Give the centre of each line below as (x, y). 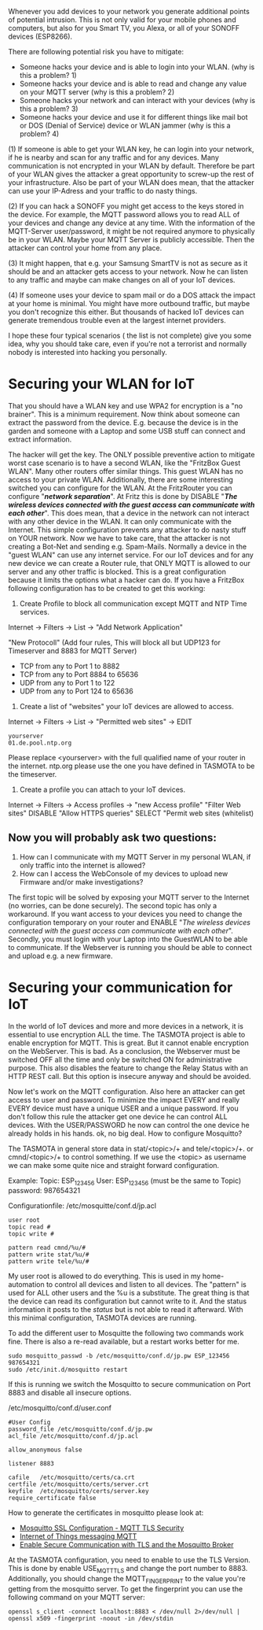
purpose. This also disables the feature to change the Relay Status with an (128, 1068)
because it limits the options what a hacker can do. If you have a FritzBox (126, 580)
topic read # (29, 1227)
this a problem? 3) (49, 109)
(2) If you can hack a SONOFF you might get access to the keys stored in (126, 206)
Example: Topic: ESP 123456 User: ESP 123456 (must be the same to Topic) (125, 1181)
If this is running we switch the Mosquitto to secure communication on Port (130, 1384)
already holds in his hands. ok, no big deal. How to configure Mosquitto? (125, 1133)
